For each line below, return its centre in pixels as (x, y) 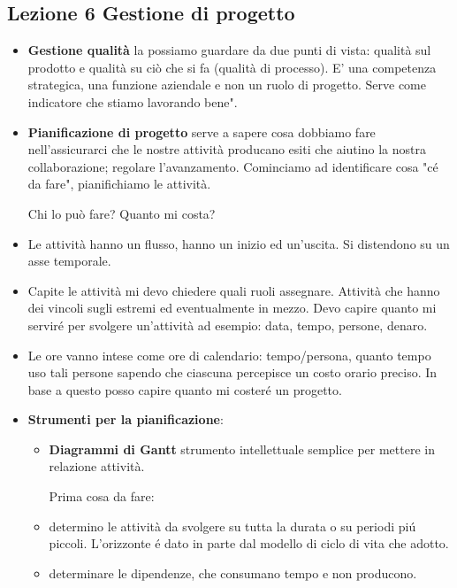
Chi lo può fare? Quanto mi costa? (122, 213)
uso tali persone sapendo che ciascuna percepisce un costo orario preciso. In (232, 372)
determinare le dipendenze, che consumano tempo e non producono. (233, 573)
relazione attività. (97, 466)
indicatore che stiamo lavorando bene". (133, 101)
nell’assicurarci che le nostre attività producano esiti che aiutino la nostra (227, 149)
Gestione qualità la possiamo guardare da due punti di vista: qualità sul (229, 50)
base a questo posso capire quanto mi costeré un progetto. (185, 389)
